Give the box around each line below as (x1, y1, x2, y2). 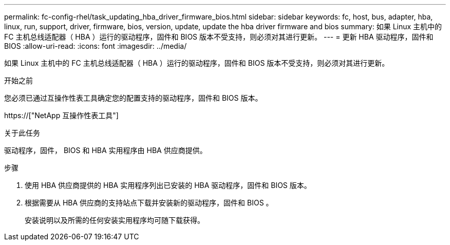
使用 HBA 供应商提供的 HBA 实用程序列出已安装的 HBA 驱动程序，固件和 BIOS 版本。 (25, 181, 311, 190)
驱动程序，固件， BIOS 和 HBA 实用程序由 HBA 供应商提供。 (4, 146, 207, 155)
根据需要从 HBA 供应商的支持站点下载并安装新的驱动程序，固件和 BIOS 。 (25, 198, 273, 207)
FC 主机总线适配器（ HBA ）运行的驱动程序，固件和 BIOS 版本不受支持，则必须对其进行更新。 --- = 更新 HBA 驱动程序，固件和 (4, 32, 434, 41)
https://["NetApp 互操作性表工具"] (4, 111, 119, 120)
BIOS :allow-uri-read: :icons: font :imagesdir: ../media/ (4, 42, 187, 50)
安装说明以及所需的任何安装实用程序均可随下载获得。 (25, 216, 204, 224)
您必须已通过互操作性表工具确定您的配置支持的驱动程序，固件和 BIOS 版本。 (4, 93, 262, 102)
